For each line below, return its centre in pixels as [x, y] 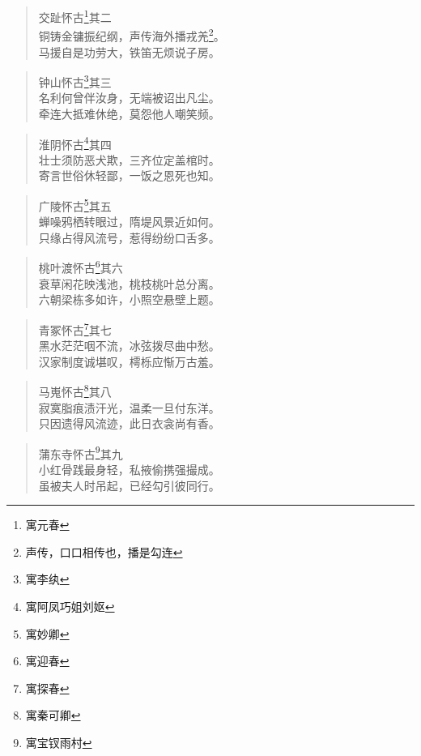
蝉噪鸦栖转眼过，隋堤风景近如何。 [129, 222]
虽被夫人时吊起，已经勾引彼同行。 [129, 485]
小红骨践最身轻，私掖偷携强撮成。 [129, 469]
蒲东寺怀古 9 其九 [81, 452]
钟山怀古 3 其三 [75, 81]
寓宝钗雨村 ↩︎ [59, 742]
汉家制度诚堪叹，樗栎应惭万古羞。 [129, 361]
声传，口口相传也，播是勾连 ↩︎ [104, 551]
